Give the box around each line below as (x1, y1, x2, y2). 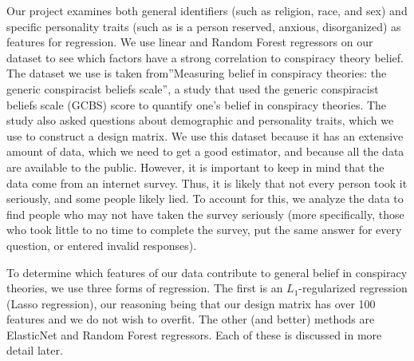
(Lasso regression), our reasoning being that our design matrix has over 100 (6, 295, 376, 311)
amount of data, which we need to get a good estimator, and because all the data (6, 143, 404, 160)
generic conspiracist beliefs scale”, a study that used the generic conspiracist (6, 80, 379, 97)
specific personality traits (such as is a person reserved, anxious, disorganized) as (6, 18, 401, 34)
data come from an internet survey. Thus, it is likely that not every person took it (6, 174, 408, 191)
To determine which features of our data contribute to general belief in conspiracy (6, 264, 408, 280)
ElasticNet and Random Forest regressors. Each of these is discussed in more (6, 326, 382, 343)
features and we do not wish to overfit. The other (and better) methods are (6, 311, 375, 327)
